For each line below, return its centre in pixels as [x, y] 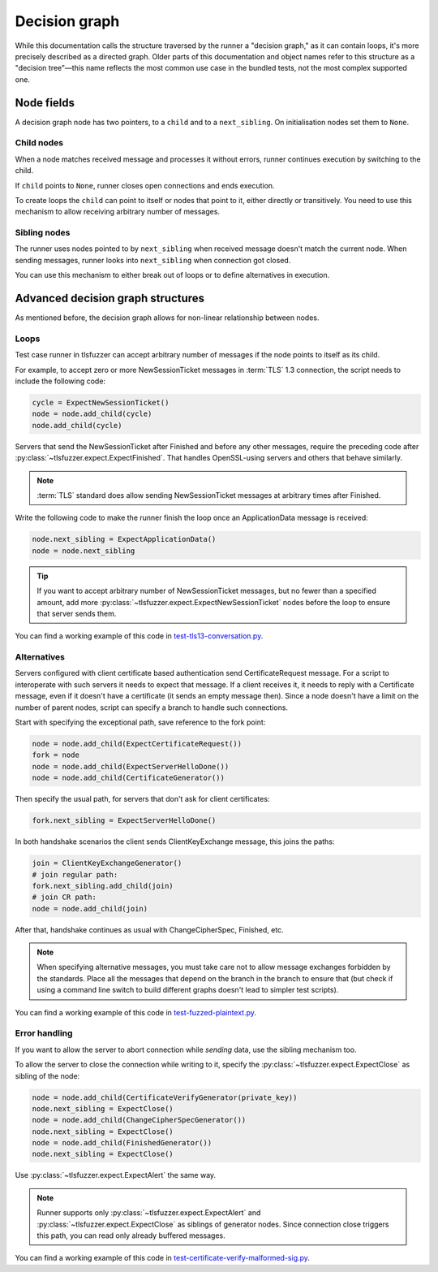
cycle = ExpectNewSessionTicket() [101, 403]
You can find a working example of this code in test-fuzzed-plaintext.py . [136, 1012]
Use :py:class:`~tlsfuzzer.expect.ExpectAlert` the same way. [116, 1175]
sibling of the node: [47, 1075]
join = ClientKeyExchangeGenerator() [107, 863]
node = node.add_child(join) [90, 909]
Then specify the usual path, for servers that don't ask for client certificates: [142, 799]
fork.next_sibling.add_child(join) [103, 886]
